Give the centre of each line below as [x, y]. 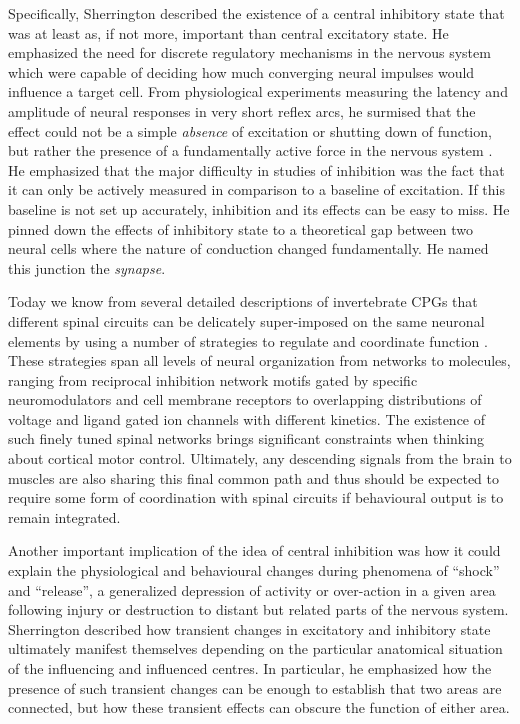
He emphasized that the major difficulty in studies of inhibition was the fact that [256, 169]
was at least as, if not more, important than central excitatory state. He [228, 32]
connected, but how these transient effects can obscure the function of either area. [259, 707]
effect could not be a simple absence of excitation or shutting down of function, [250, 130]
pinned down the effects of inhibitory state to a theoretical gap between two [240, 228]
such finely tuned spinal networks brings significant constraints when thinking [246, 438]
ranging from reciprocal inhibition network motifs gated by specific [213, 379]
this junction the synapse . [87, 267]
